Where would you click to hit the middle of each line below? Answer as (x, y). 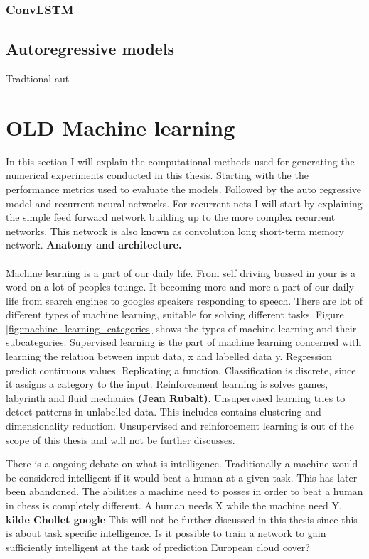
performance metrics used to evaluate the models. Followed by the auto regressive (184, 189)
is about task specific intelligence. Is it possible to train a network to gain (166, 533)
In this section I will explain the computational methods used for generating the (180, 161)
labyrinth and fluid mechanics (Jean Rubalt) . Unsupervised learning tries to (176, 397)
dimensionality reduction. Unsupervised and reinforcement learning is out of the (180, 426)
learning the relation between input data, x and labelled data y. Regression (169, 356)
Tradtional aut (38, 78)
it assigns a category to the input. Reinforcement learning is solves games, (167, 384)
